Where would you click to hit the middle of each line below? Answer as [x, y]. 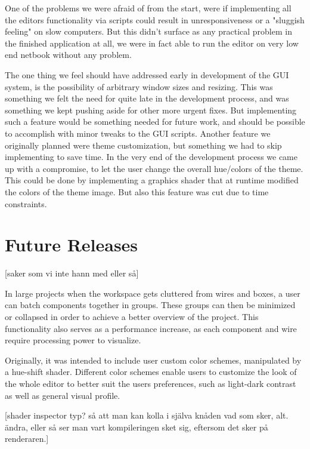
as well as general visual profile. [63, 395]
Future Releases [72, 245]
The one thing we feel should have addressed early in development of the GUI [147, 74]
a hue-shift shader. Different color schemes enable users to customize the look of [151, 372]
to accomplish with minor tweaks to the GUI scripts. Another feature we [138, 133]
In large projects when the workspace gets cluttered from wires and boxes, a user [153, 293]
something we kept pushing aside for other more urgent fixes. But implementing [151, 110]
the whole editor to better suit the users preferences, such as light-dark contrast [151, 383]
